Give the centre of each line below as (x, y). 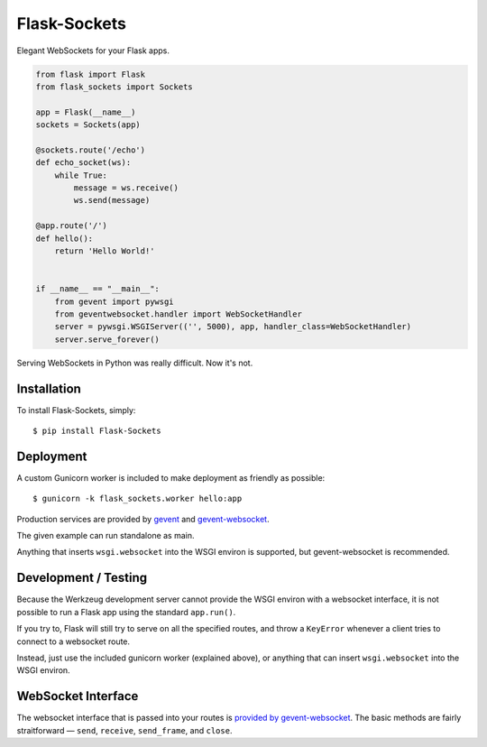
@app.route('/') (72, 226)
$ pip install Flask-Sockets (97, 431)
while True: (81, 175)
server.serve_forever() (107, 339)
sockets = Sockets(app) (88, 125)
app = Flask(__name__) (86, 112)
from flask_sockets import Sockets (114, 87)
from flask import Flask (91, 74)
